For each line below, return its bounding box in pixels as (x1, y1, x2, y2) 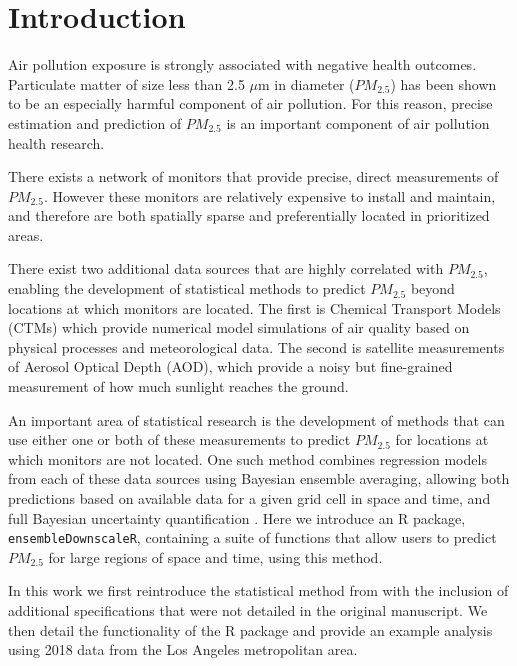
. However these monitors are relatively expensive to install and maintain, (43, 185, 496, 206)
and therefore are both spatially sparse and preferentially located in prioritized (8, 205, 490, 226)
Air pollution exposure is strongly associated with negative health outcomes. (8, 54, 477, 75)
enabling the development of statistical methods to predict (8, 278, 366, 299)
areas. (8, 224, 44, 245)
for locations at (395, 429, 489, 450)
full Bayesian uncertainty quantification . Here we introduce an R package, (8, 507, 466, 528)
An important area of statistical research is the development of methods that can (8, 409, 505, 430)
